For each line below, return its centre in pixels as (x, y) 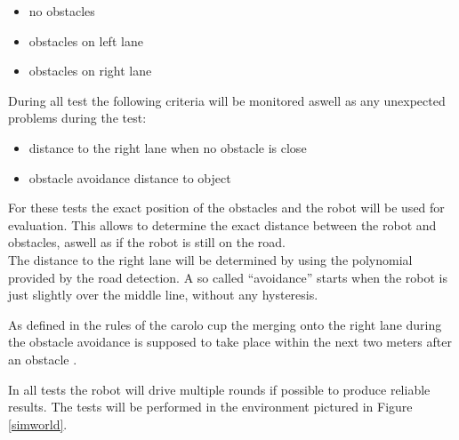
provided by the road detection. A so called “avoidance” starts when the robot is (228, 277)
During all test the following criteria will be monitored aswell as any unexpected (227, 100)
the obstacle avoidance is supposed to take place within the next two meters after (230, 342)
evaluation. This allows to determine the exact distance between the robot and (222, 224)
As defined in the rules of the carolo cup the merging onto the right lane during (225, 324)
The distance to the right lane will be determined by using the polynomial (210, 259)
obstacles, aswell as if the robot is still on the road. (147, 242)
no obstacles (62, 11)
